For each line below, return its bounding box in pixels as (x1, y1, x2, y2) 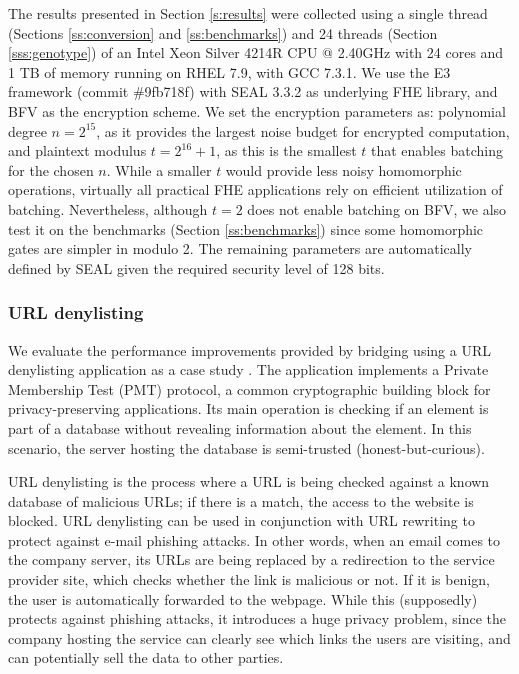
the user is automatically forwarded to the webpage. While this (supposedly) (8, 588, 478, 609)
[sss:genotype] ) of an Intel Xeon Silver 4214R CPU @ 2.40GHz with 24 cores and (8, 42, 504, 63)
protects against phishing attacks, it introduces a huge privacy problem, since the (8, 608, 507, 629)
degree (8, 120, 47, 141)
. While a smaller (106, 159, 212, 180)
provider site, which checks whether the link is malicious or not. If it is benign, (8, 569, 490, 590)
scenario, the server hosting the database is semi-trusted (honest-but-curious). (8, 437, 485, 458)
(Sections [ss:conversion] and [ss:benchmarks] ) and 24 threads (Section (8, 22, 438, 43)
